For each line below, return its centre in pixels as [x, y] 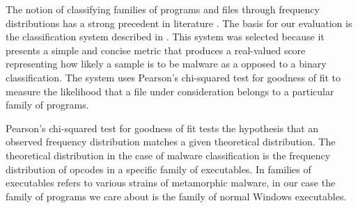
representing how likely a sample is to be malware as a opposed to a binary [166, 64]
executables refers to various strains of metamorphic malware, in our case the [171, 183]
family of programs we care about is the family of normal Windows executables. [176, 196]
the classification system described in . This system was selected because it [165, 37]
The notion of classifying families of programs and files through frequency [163, 9]
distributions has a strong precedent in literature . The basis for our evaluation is [179, 23]
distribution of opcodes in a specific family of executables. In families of [158, 169]
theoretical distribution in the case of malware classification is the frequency [168, 155]
